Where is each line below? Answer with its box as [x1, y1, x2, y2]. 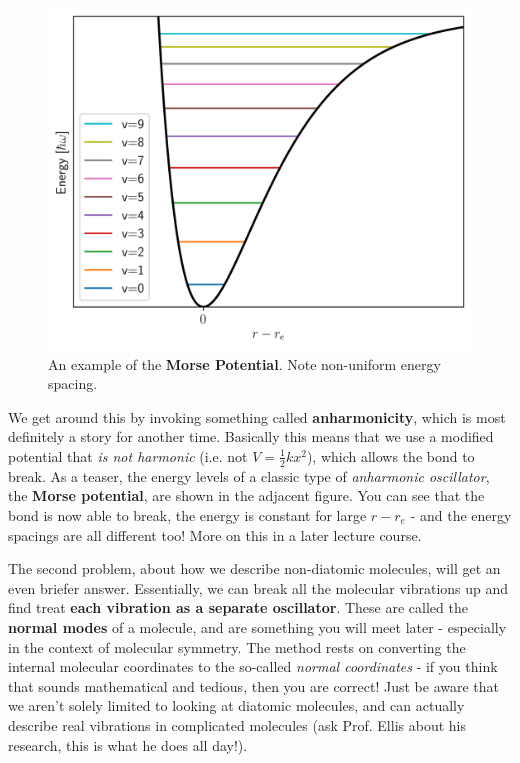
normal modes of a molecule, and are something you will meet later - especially [8, 616, 507, 637]
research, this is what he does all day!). [8, 734, 248, 755]
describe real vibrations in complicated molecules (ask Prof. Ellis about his [8, 714, 466, 735]
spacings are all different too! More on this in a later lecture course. [8, 524, 422, 545]
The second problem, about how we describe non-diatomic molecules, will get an [8, 558, 501, 579]
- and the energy [410, 505, 512, 525]
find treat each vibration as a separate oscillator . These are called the [8, 597, 468, 618]
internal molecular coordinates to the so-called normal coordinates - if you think [8, 656, 498, 677]
